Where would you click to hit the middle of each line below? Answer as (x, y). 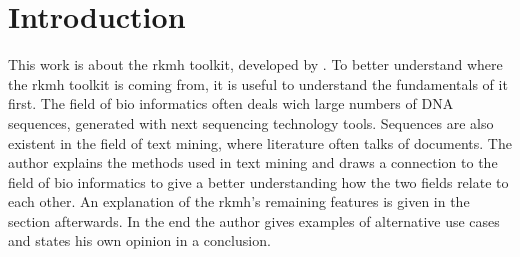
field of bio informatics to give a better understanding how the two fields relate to (258, 181)
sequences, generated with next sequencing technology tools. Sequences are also (251, 122)
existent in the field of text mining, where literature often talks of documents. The (260, 142)
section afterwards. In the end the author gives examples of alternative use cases (254, 220)
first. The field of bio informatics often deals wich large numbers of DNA (231, 103)
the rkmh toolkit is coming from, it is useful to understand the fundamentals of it (258, 83)
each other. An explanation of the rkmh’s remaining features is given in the (239, 201)
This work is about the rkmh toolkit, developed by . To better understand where (255, 64)
